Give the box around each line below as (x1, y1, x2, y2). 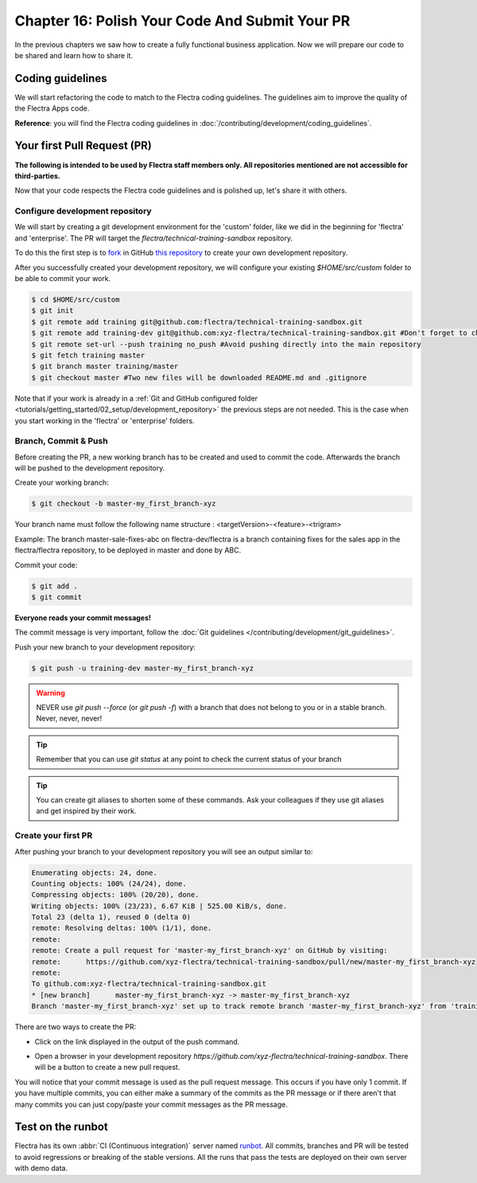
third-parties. (14, 171, 61, 181)
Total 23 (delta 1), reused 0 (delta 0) (31, 912, 191, 922)
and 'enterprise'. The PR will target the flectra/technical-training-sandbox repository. (14, 233, 293, 243)
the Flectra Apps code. (14, 103, 90, 113)
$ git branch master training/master (31, 362, 179, 371)
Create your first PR (14, 830, 93, 841)
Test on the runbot (14, 1120, 109, 1134)
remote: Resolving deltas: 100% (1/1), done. (31, 923, 212, 933)
